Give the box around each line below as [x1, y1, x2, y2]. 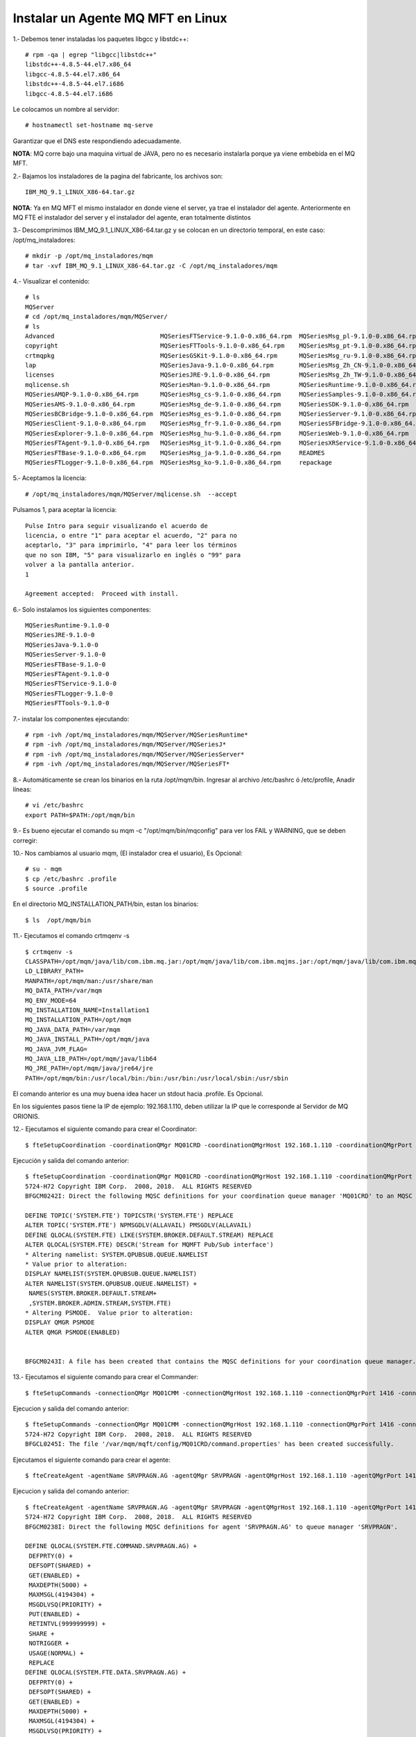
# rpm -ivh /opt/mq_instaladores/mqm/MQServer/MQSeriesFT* [25, 760, 230, 768]
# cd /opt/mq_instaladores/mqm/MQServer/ [25, 313, 168, 321]
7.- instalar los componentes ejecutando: [12, 714, 130, 723]
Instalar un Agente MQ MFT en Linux [12, 10, 227, 26]
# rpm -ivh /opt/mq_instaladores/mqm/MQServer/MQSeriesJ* [25, 741, 227, 748]
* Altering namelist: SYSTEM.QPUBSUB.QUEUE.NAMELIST [25, 1251, 208, 1258]
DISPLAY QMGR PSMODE [25, 1319, 95, 1326]
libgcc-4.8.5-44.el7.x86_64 [25, 70, 121, 78]
